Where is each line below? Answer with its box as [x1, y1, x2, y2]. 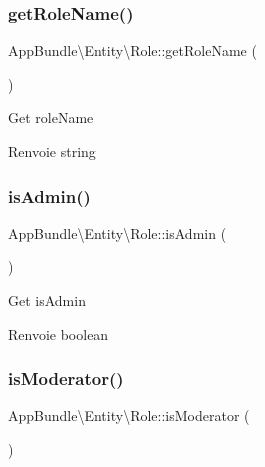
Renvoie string [8, 141, 96, 161]
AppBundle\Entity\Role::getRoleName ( [8, 40, 257, 61]
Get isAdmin [8, 290, 86, 310]
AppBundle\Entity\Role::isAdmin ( [8, 222, 227, 243]
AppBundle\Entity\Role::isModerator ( [8, 405, 250, 426]
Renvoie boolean [8, 323, 109, 344]
